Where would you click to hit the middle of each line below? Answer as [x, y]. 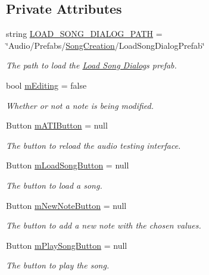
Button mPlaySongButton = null [67, 245]
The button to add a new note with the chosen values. [104, 225]
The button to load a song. [54, 185]
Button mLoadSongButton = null [68, 165]
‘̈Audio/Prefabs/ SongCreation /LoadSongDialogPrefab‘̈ [105, 45]
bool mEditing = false [46, 85]
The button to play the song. [58, 265]
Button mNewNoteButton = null [66, 205]
